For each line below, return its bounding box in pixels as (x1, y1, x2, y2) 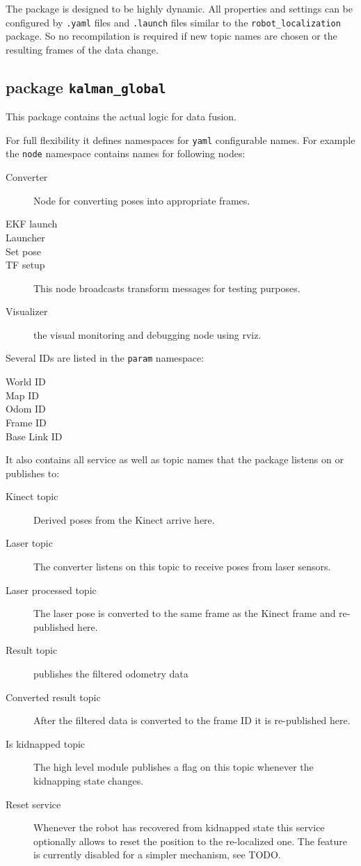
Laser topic (6, 536, 53, 550)
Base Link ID (6, 428, 63, 443)
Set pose (6, 243, 42, 258)
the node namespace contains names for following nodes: (6, 146, 246, 161)
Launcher (6, 230, 45, 244)
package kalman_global (6, 76, 166, 97)
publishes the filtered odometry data (33, 666, 188, 681)
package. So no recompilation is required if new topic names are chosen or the (6, 29, 337, 43)
